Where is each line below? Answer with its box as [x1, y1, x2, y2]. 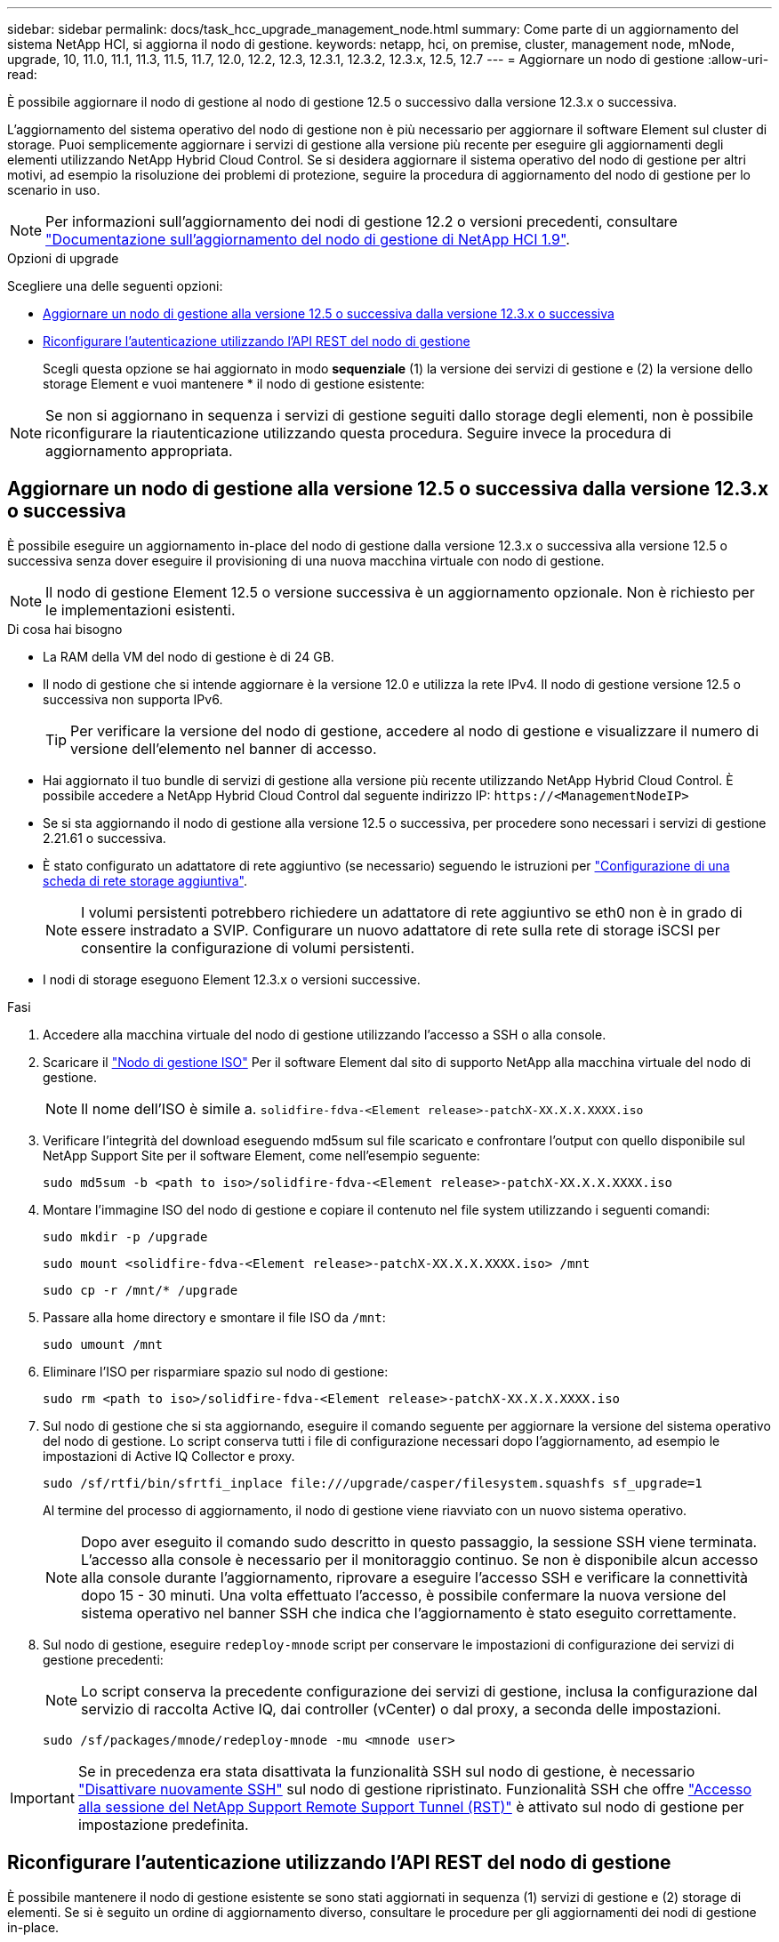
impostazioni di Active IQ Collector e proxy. [43, 1448, 295, 1464]
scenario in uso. [7, 182, 100, 197]
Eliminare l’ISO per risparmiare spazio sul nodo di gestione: [43, 1363, 389, 1379]
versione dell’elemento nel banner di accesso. [70, 739, 377, 758]
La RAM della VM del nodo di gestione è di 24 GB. [43, 648, 334, 664]
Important [10, 1788, 75, 1807]
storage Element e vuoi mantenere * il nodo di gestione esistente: [43, 376, 425, 391]
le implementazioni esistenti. [45, 600, 236, 619]
